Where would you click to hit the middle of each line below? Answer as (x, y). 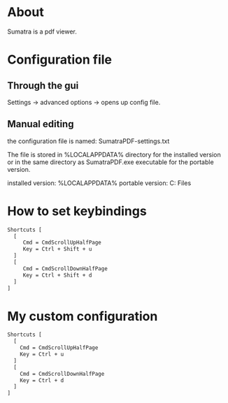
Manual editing (41, 124)
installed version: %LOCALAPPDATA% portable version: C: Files (99, 183)
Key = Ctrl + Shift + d (57, 275)
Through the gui (43, 86)
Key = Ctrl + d (42, 380)
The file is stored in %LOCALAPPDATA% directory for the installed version (114, 154)
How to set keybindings (77, 211)
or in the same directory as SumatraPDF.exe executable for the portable (111, 162)
